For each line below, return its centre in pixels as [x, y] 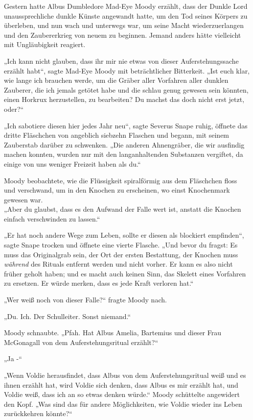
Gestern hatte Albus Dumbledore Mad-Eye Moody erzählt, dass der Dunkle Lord [126, 6]
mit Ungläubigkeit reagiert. [45, 44]
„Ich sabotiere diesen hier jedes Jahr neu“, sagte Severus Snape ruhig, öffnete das [126, 125]
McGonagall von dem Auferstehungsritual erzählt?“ [81, 342]
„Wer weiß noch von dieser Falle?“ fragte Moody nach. [85, 300]
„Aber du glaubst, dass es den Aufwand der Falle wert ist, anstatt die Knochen [123, 209]
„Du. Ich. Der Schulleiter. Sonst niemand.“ [68, 316]
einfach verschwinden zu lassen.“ [52, 218]
